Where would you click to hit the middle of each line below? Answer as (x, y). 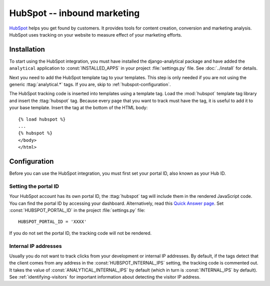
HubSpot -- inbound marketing (74, 13)
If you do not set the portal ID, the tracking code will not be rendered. (80, 233)
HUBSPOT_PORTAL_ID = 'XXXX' (52, 222)
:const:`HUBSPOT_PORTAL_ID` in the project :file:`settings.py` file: (77, 210)
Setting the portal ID (34, 186)
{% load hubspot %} (42, 119)
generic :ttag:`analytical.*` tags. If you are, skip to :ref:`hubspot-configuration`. (90, 85)
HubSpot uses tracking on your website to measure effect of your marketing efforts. (96, 35)
